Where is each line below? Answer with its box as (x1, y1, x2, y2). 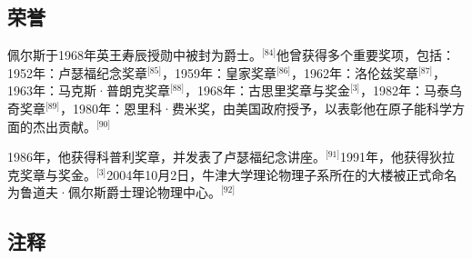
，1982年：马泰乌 (360, 81, 463, 100)
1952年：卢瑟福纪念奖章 (7, 63, 147, 82)
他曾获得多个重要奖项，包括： (276, 45, 456, 65)
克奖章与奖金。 (7, 164, 96, 184)
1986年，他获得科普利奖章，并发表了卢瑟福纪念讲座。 (7, 147, 326, 166)
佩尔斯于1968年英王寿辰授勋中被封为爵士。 (7, 45, 262, 65)
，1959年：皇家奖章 (162, 63, 277, 82)
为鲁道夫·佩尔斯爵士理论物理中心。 (7, 183, 221, 202)
